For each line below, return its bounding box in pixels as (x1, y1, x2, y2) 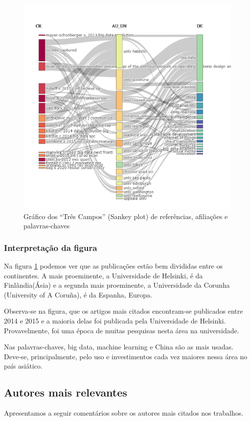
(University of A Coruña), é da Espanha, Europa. (4, 289, 152, 299)
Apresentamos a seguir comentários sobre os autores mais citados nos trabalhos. (4, 408, 244, 418)
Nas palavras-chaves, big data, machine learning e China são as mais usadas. (4, 342, 233, 352)
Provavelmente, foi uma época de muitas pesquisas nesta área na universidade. (4, 325, 239, 335)
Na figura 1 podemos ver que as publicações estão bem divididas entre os (4, 260, 223, 271)
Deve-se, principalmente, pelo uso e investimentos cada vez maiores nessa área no (4, 351, 248, 361)
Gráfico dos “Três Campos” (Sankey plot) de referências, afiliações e (23, 211, 228, 221)
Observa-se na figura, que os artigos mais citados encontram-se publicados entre (4, 306, 243, 316)
